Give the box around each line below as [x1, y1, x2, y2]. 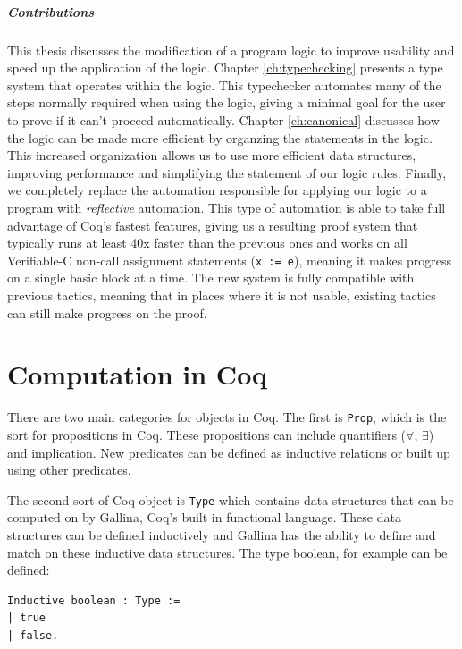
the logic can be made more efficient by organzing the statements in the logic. [7, 128, 433, 147]
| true [7, 611, 46, 625]
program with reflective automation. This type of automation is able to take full [7, 198, 446, 216]
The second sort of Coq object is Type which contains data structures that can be [7, 490, 454, 509]
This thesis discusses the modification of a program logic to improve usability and [7, 40, 455, 59]
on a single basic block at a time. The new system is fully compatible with [7, 268, 415, 287]
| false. [7, 628, 59, 642]
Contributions [7, 2, 95, 21]
